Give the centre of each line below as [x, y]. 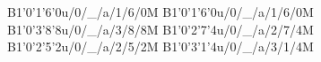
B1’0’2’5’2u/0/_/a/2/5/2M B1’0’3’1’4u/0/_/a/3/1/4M [160, 46]
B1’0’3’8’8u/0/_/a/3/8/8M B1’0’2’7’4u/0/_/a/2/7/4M [160, 29]
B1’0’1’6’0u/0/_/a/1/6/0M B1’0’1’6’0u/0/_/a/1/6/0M [160, 12]
